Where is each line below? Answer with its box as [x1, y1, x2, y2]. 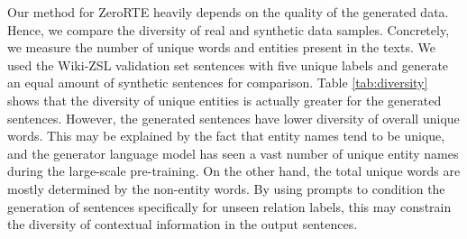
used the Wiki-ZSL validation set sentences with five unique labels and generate [7, 55, 449, 74]
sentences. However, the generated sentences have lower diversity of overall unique [7, 108, 460, 127]
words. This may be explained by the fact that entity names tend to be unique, [7, 126, 445, 145]
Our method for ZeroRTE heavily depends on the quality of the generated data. [7, 3, 449, 21]
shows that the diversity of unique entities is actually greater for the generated [7, 90, 442, 109]
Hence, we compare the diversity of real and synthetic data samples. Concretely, [7, 20, 450, 39]
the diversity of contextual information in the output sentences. [7, 215, 358, 234]
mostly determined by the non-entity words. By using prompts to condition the [7, 179, 445, 198]
